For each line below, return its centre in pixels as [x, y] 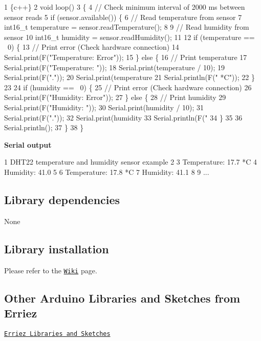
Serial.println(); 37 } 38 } [44, 127]
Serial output [28, 144]
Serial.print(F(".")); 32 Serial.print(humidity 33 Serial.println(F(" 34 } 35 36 [123, 117]
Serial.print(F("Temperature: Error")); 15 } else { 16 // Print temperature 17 [126, 57]
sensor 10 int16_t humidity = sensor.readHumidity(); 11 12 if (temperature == [129, 37]
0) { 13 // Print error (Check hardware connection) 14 [93, 47]
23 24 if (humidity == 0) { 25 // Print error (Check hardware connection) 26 [128, 87]
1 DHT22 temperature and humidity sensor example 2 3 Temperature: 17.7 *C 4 [131, 162]
